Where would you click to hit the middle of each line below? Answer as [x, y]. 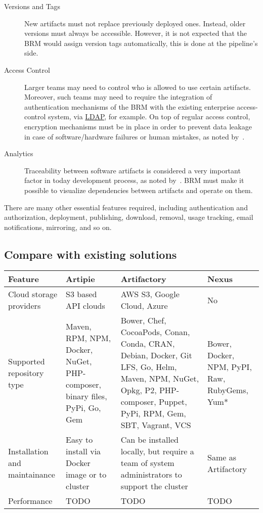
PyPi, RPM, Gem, [153, 413]
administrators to [151, 475]
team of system [147, 463]
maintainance [32, 475]
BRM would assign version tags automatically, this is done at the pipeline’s [141, 43]
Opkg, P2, [139, 390]
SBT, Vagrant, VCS [156, 425]
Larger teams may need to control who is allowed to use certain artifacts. [138, 87]
